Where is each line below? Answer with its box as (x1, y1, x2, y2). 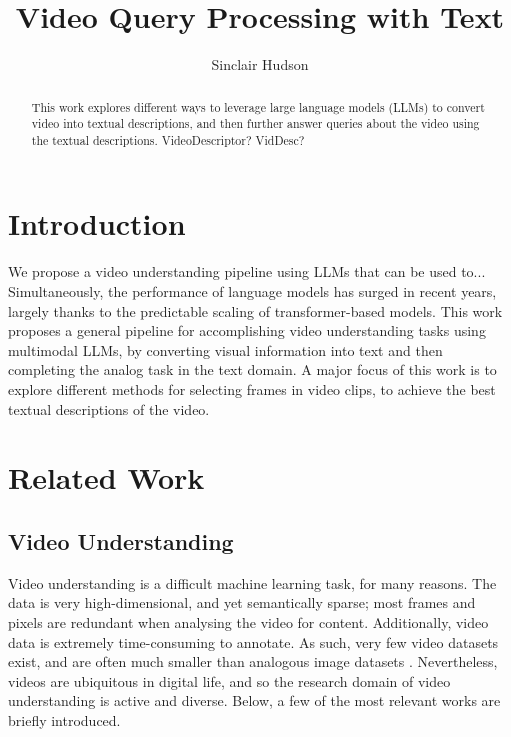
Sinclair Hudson (211, 54, 309, 75)
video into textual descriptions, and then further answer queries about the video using (31, 115, 480, 132)
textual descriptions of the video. (8, 398, 210, 419)
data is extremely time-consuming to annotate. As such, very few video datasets (8, 631, 499, 652)
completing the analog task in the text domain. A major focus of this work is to (8, 359, 497, 380)
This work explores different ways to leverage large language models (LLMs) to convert (31, 98, 485, 115)
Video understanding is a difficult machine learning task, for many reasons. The (8, 572, 497, 593)
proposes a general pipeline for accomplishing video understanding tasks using (8, 320, 486, 341)
